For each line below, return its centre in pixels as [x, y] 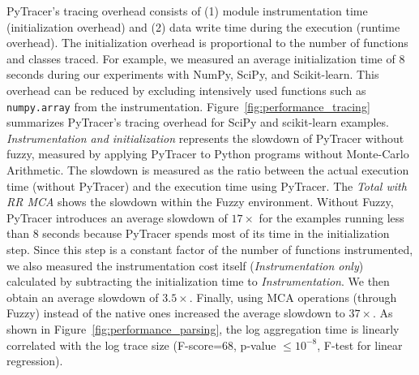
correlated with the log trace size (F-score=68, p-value [141, 345]
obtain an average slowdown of [83, 297]
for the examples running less [331, 217]
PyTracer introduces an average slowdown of [117, 217]
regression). [35, 361]
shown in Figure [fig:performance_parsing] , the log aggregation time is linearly [203, 328]
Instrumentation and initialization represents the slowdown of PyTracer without [205, 138]
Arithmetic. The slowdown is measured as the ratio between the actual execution [208, 170]
